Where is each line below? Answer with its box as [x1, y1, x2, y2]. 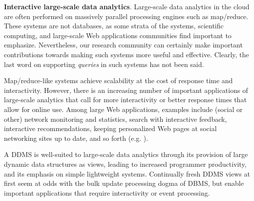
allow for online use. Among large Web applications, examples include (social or [4, 104, 243, 114]
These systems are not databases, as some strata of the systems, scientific [4, 21, 224, 31]
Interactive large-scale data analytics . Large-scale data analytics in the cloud [4, 1, 250, 11]
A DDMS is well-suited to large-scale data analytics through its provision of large [4, 149, 248, 159]
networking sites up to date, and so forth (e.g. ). [4, 133, 148, 143]
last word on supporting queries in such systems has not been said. [4, 59, 204, 69]
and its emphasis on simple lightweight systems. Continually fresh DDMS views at [4, 168, 250, 179]
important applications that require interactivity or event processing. [4, 187, 210, 198]
